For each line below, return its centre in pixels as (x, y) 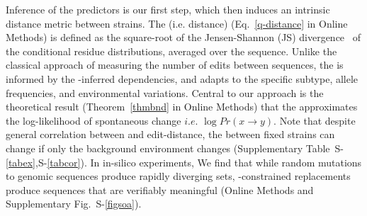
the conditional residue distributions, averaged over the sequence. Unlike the (171, 51)
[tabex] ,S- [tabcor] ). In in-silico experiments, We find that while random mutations (184, 162)
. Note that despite (315, 120)
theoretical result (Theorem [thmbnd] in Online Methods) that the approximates (182, 107)
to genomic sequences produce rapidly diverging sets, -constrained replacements (178, 176)
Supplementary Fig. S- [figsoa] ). (74, 204)
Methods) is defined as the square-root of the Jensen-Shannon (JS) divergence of (183, 37)
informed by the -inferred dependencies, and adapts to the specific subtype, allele (182, 78)
